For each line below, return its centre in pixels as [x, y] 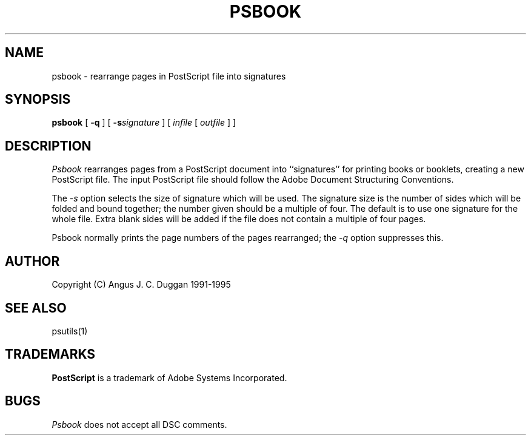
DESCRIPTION [48, 146]
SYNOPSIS [38, 100]
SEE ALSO [36, 308]
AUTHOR [32, 261]
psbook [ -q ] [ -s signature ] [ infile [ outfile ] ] [144, 123]
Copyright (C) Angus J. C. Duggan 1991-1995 [141, 285]
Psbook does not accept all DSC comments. [139, 424]
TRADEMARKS [50, 354]
